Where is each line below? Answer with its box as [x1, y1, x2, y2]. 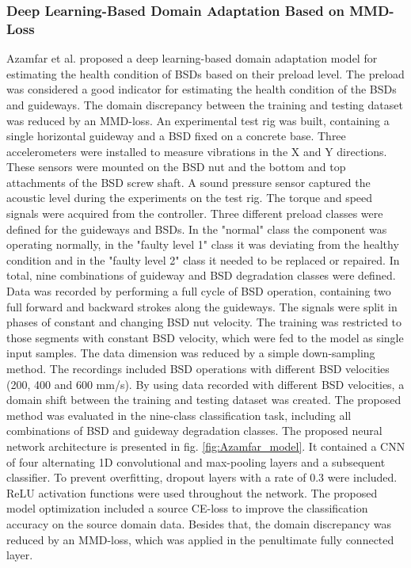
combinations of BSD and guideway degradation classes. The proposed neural [6, 422, 382, 439]
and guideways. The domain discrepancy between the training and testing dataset [6, 96, 403, 112]
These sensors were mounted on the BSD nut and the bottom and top [6, 158, 346, 175]
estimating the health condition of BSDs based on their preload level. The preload [6, 65, 405, 82]
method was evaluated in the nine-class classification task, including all [6, 406, 352, 423]
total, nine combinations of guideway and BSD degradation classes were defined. [6, 267, 396, 284]
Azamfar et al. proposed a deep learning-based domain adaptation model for [6, 50, 378, 67]
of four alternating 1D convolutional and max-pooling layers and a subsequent [6, 453, 386, 470]
